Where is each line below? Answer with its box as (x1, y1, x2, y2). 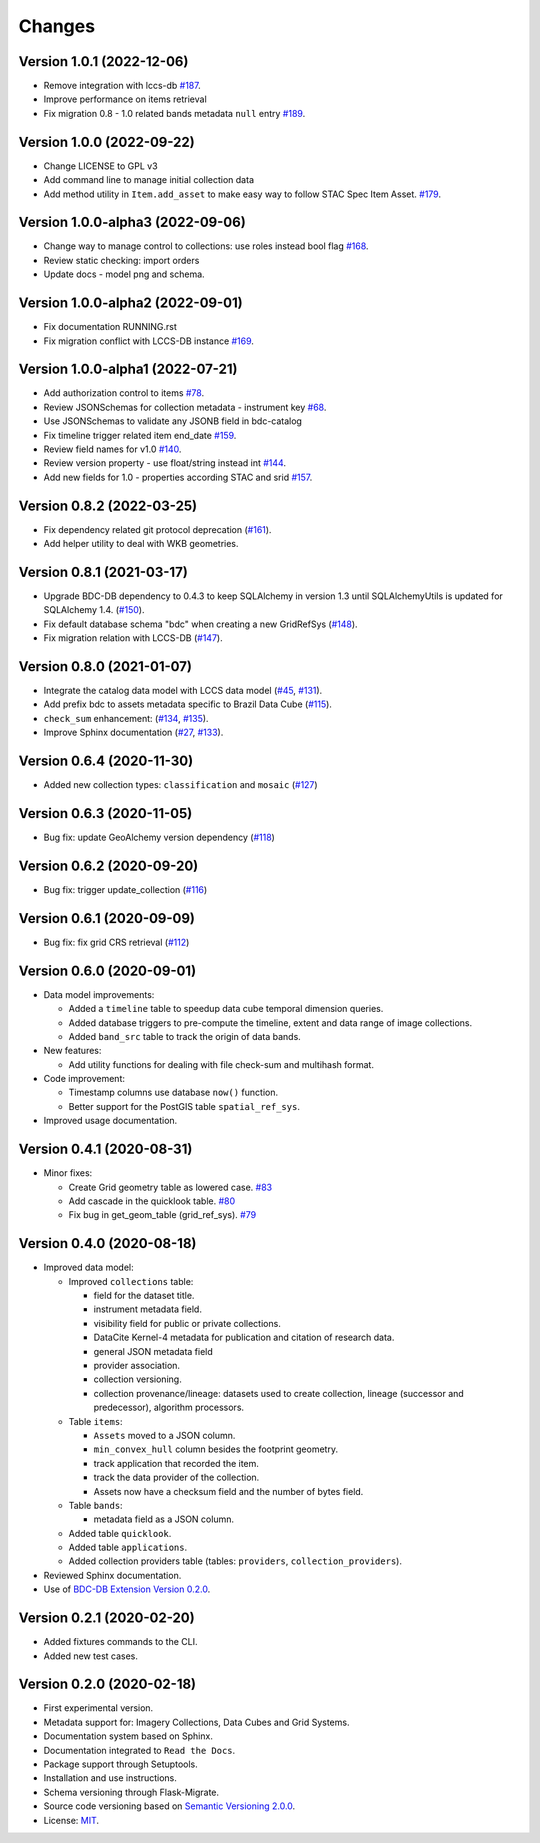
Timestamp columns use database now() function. (68, 1086, 279, 1099)
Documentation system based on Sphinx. (43, 1730, 214, 1742)
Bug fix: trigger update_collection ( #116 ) (43, 883, 208, 895)
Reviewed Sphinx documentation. (43, 1569, 182, 1581)
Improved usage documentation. (43, 1115, 178, 1127)
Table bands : (68, 1499, 124, 1511)
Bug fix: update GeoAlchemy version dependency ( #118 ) (43, 831, 275, 844)
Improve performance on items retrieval (43, 93, 207, 105)
